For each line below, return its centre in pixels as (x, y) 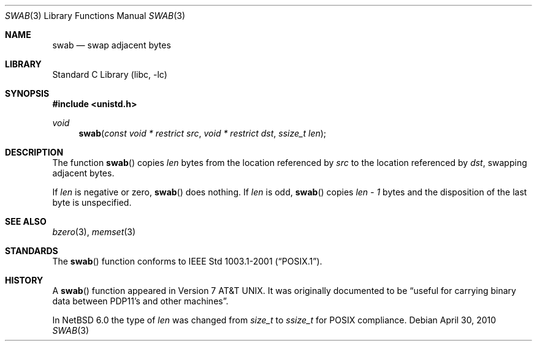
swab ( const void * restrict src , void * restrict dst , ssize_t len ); (203, 133)
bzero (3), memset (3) (94, 232)
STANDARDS (32, 251)
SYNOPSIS (27, 93)
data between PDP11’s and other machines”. (140, 301)
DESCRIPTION (34, 152)
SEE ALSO (26, 221)
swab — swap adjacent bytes (112, 45)
